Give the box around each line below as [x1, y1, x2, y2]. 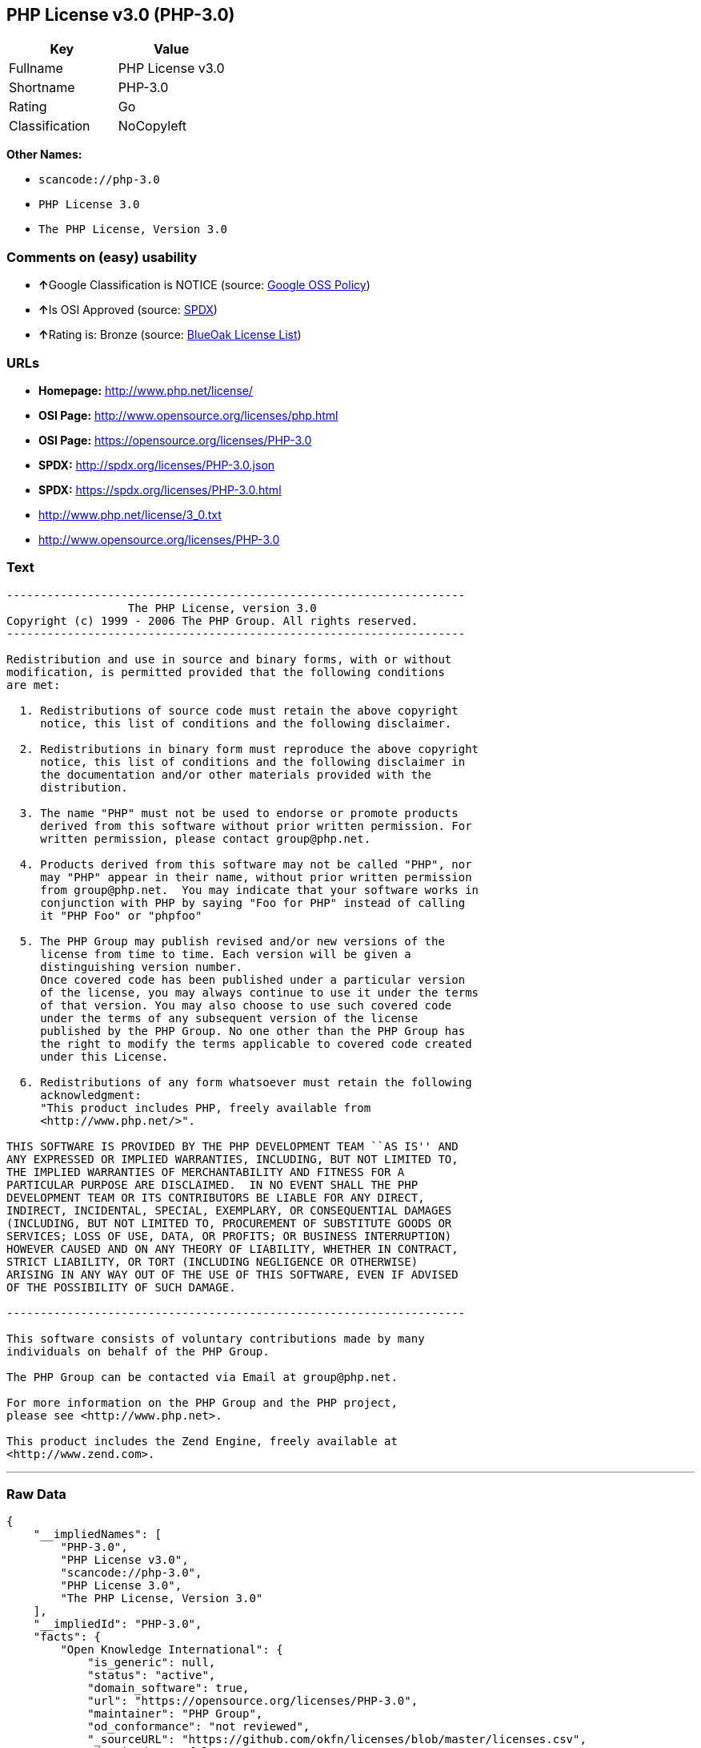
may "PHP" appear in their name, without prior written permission [40, 870, 472, 884]
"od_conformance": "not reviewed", [87, 1720, 310, 1734]
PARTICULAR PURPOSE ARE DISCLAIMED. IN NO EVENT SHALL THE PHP [6, 1178, 419, 1191]
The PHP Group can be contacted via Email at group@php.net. [6, 1370, 398, 1383]
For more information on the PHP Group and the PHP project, [6, 1396, 398, 1409]
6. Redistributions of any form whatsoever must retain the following [19, 1075, 472, 1089]
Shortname [9, 79, 75, 96]
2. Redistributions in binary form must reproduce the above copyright [19, 742, 479, 755]
